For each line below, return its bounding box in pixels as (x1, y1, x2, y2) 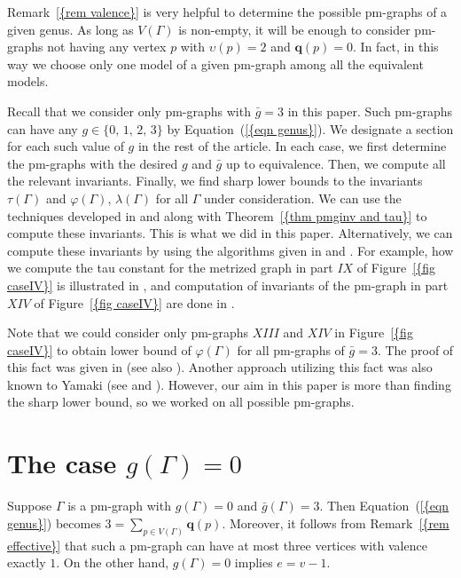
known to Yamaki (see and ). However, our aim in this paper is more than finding (7, 375, 451, 393)
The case (7, 445, 117, 481)
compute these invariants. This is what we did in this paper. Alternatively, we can (7, 224, 453, 242)
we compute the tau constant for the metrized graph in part (7, 258, 333, 277)
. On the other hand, (56, 553, 169, 572)
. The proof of (377, 340, 454, 359)
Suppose (7, 496, 52, 515)
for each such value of (7, 137, 124, 155)
